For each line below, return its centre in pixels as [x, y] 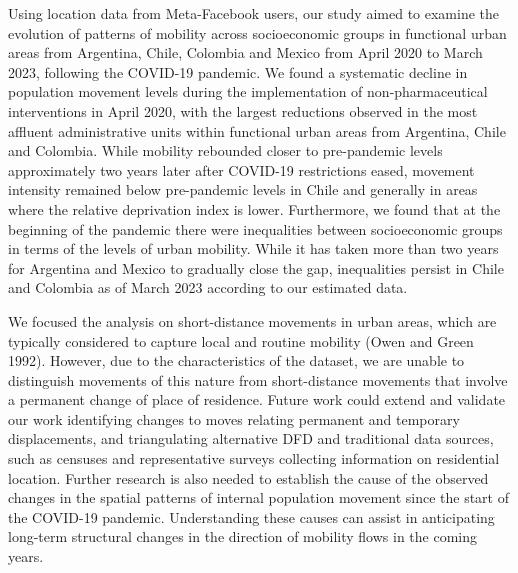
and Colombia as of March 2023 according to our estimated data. [208, 287]
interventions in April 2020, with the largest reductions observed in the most [243, 110]
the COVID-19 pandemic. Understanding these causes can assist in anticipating [251, 516]
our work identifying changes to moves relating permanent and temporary [234, 418]
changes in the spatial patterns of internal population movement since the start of [259, 497]
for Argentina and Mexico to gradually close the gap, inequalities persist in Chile [256, 267]
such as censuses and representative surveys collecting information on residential [254, 458]
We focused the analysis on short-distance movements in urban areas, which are [252, 320]
